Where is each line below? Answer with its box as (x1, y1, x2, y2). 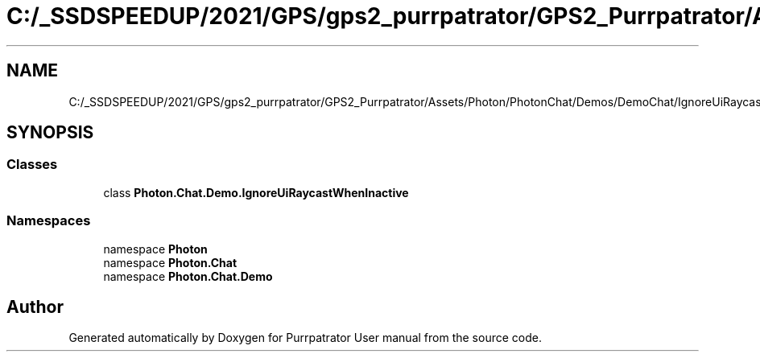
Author (6, 296, 64, 317)
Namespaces (6, 212, 91, 229)
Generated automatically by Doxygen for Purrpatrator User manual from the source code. (68, 331, 542, 345)
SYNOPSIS (6, 122, 94, 143)
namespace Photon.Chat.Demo (103, 269, 273, 283)
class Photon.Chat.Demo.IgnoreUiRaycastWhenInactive (103, 185, 409, 200)
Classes (6, 156, 58, 173)
